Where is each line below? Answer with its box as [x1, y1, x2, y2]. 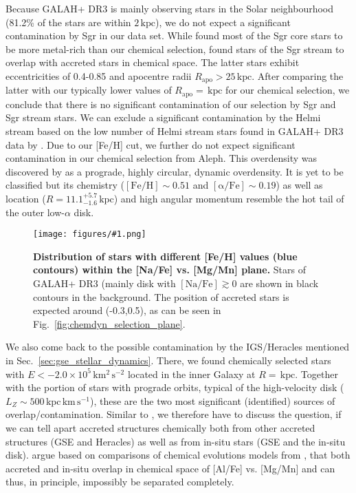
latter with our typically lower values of [5, 83, 172, 97]
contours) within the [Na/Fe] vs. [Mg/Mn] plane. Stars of [33, 262, 306, 277]
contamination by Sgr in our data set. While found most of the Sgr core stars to [5, 28, 343, 43]
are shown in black [240, 276, 319, 291]
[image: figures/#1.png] [33, 229, 146, 240]
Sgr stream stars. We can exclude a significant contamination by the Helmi [5, 110, 321, 125]
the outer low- [5, 204, 65, 219]
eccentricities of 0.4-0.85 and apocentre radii [5, 68, 192, 83]
